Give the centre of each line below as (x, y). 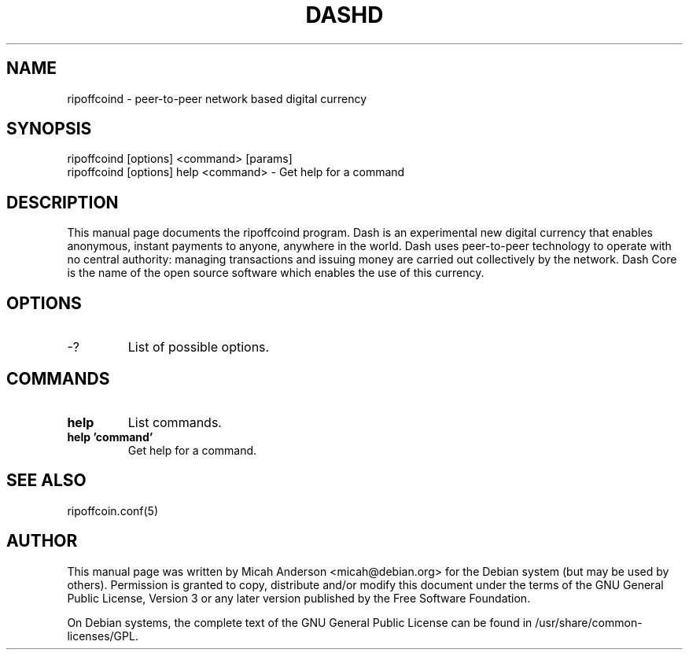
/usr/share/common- (589, 622)
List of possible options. (199, 347)
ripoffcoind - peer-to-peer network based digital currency (217, 98)
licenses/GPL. (103, 636)
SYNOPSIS (49, 129)
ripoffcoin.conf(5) (113, 510)
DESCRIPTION (63, 202)
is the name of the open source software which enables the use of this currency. (276, 273)
